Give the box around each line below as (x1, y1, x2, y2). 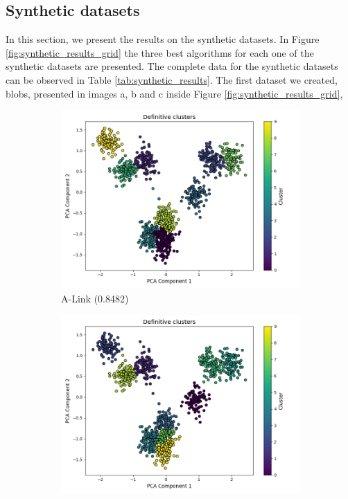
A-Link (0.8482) (61, 291, 129, 305)
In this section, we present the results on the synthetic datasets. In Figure (6, 32, 320, 46)
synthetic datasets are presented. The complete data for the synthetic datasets (6, 59, 338, 73)
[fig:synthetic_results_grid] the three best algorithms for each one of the (6, 45, 314, 60)
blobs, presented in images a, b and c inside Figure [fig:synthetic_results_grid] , (6, 86, 343, 100)
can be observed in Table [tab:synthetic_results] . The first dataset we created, (6, 72, 338, 87)
